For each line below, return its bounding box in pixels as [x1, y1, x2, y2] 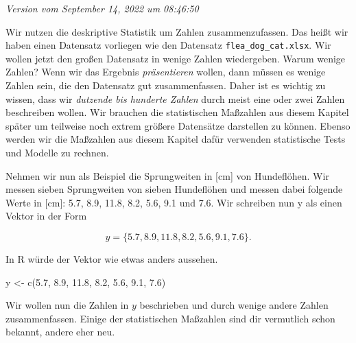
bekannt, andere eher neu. [5, 324, 115, 339]
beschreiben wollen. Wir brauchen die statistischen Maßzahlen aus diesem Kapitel [5, 105, 349, 119]
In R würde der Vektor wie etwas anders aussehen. [5, 251, 218, 265]
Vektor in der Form [5, 209, 87, 223]
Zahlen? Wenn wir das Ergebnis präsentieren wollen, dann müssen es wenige [5, 64, 326, 79]
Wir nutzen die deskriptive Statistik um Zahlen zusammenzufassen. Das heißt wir [5, 24, 348, 38]
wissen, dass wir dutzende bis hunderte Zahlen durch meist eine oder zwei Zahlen [5, 91, 345, 106]
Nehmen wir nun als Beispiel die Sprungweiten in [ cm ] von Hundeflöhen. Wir [5, 168, 329, 182]
